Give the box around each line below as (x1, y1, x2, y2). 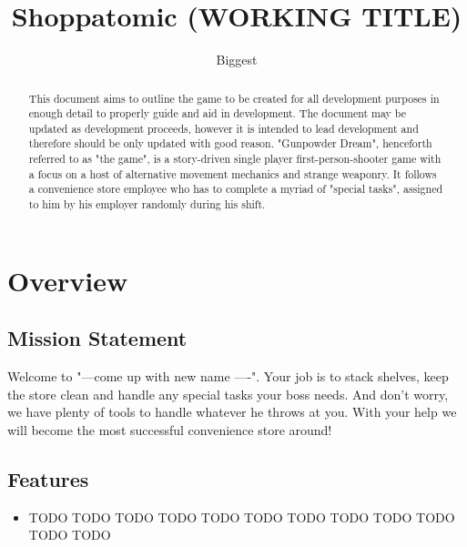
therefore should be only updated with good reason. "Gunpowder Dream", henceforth (28, 136, 432, 151)
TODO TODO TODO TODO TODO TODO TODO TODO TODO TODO (28, 507, 455, 526)
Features (7, 464, 89, 492)
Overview (7, 261, 128, 299)
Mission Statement (7, 324, 188, 352)
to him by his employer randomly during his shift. (28, 197, 266, 212)
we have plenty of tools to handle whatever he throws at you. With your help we (7, 402, 457, 421)
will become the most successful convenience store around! (7, 420, 332, 439)
